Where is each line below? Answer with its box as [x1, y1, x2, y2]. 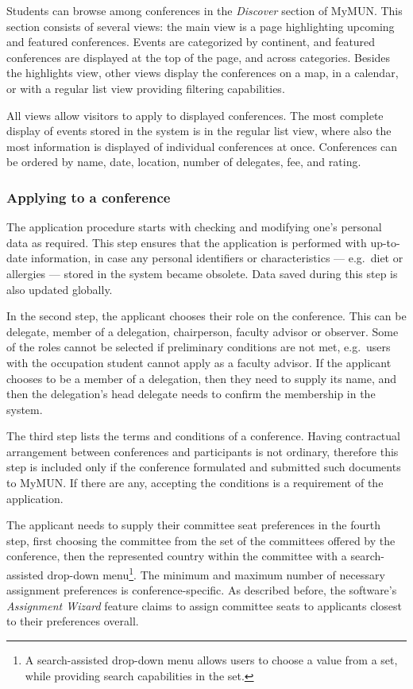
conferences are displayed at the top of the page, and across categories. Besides [6, 48, 391, 65]
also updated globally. [6, 281, 113, 297]
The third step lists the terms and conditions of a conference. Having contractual [6, 428, 400, 444]
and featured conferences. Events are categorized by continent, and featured [6, 33, 376, 50]
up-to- [370, 234, 400, 250]
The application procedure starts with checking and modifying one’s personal [6, 219, 382, 235]
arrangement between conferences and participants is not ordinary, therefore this [6, 443, 399, 459]
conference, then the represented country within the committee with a [6, 548, 347, 564]
